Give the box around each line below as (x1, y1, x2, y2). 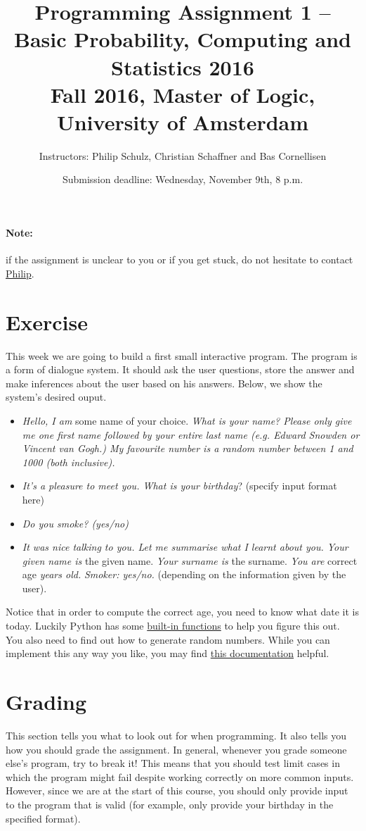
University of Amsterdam (56, 107, 309, 136)
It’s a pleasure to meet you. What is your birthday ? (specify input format (22, 478, 337, 493)
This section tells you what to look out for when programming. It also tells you (6, 727, 347, 742)
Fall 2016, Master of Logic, (50, 80, 315, 108)
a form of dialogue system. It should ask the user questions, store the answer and (6, 362, 355, 377)
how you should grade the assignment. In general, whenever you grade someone (6, 742, 347, 756)
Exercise (6, 307, 88, 336)
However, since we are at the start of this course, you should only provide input (6, 783, 348, 798)
